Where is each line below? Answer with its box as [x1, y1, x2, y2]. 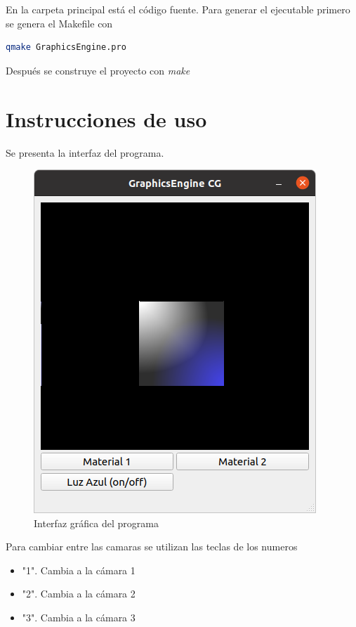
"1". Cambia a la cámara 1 [22, 562, 136, 577]
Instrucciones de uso [6, 104, 207, 133]
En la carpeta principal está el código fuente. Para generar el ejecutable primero [6, 2, 350, 16]
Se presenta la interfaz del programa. [6, 145, 164, 160]
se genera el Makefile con [6, 15, 113, 30]
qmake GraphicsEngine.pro [6, 42, 126, 53]
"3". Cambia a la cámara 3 [22, 610, 136, 625]
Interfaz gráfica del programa [34, 515, 159, 530]
